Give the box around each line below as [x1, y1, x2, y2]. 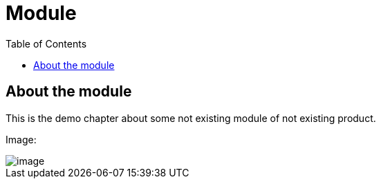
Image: [6, 133, 37, 145]
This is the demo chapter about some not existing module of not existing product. [6, 112, 376, 124]
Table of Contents [6, 37, 87, 50]
